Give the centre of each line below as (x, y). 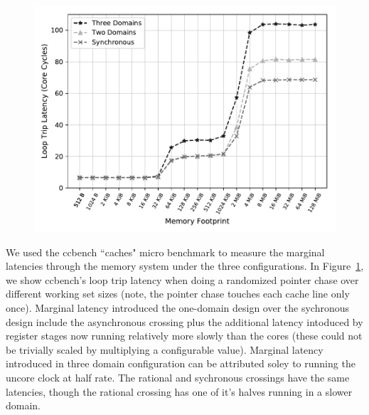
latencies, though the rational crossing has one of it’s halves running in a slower (179, 391)
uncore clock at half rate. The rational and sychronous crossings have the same (178, 377)
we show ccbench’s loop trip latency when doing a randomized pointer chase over (182, 279)
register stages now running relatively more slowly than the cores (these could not (184, 336)
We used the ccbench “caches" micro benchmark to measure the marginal (165, 252)
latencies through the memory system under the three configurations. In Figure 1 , (185, 266)
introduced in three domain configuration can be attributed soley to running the (181, 363)
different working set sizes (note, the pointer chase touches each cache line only (178, 294)
